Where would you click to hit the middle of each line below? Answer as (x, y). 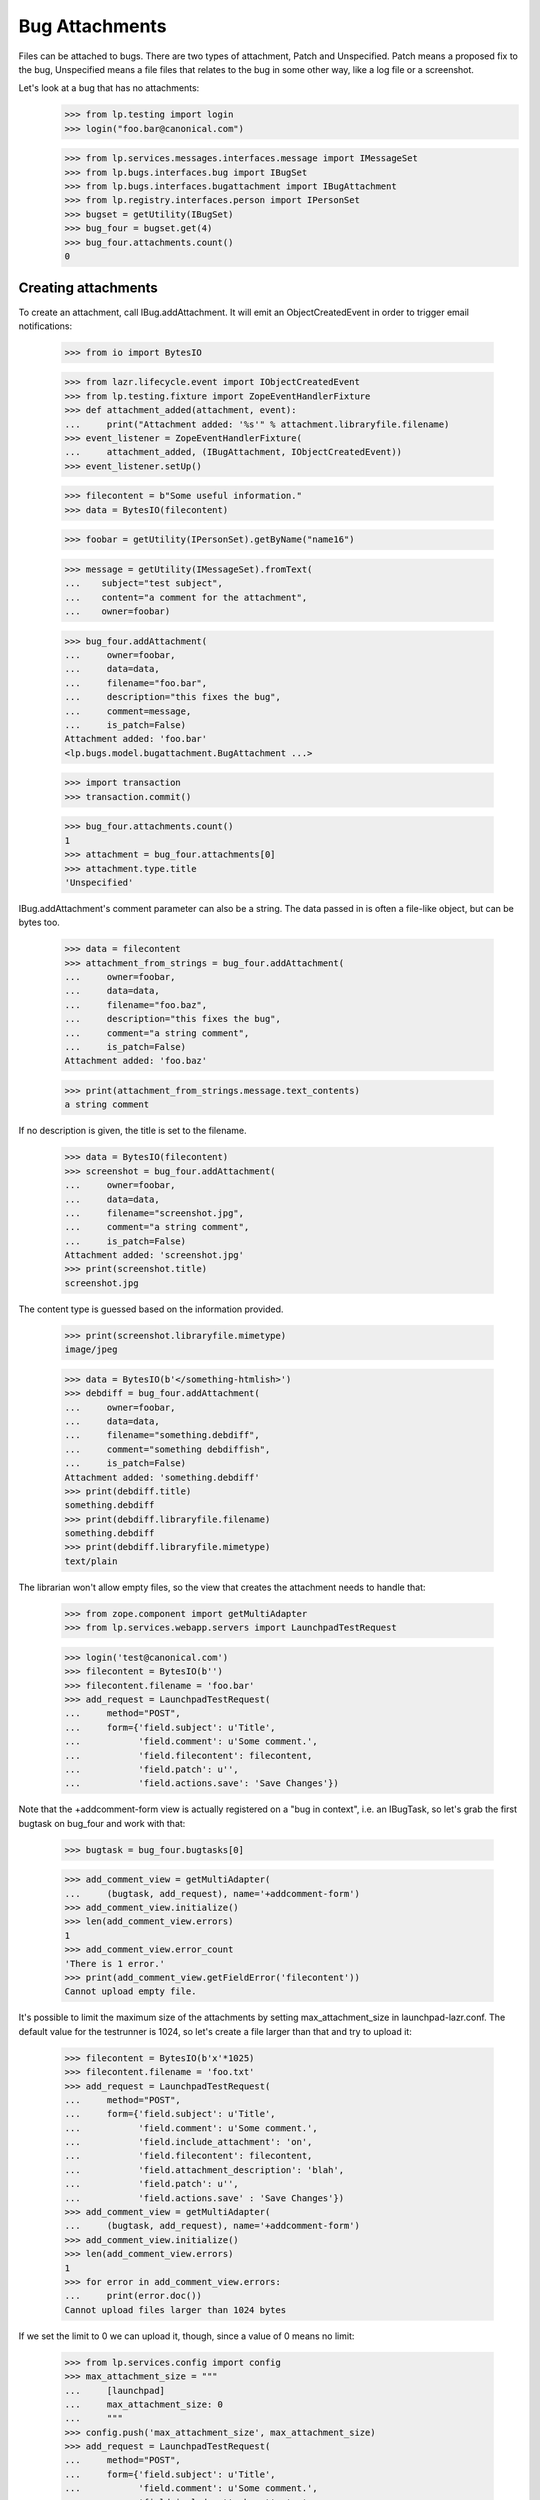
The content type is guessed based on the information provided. (151, 1309)
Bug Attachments (92, 26)
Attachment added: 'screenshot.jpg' (154, 1255)
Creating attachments (88, 288)
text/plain (91, 1561)
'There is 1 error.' (114, 1963)
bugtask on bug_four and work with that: (102, 1823)
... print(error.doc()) (133, 2296)
